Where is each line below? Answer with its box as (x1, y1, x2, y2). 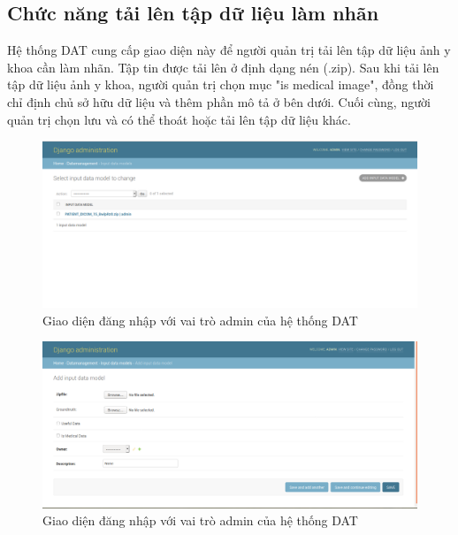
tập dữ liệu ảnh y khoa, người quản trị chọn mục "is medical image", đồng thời (7, 75, 434, 94)
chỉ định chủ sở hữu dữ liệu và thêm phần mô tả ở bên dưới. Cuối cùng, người (7, 92, 431, 111)
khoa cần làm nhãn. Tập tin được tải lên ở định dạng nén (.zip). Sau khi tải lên (7, 57, 439, 76)
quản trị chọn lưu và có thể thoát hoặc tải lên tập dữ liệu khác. (7, 110, 351, 128)
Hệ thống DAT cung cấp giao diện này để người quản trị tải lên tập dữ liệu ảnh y (7, 41, 451, 59)
